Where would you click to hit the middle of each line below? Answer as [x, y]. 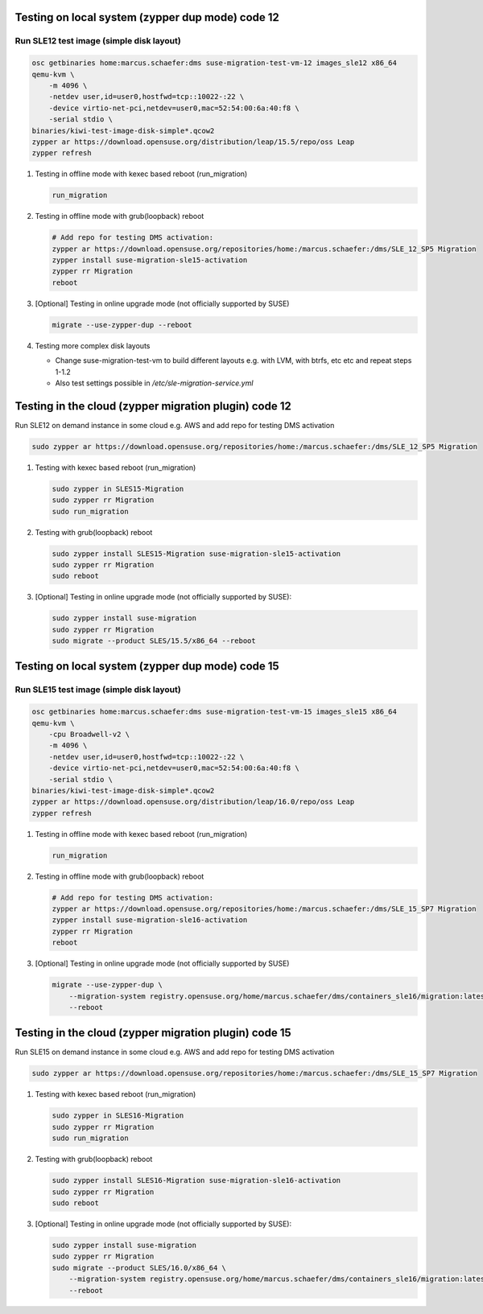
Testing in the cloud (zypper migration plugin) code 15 [153, 1033]
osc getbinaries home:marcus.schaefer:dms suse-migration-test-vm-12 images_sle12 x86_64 [215, 63]
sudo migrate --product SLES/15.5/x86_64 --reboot [154, 641]
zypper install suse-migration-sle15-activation [150, 260]
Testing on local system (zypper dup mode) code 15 [147, 667]
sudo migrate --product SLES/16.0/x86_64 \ [139, 1268]
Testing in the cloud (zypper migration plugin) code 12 [153, 406]
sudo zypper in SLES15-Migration [118, 488]
